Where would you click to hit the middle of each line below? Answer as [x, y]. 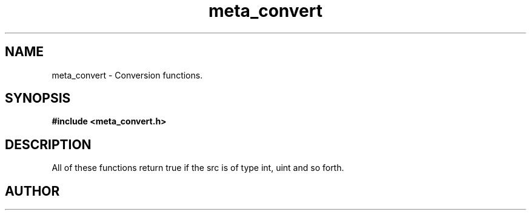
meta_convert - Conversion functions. [127, 75]
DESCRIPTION [48, 144]
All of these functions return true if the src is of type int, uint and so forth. [198, 168]
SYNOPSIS [38, 98]
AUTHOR [32, 191]
